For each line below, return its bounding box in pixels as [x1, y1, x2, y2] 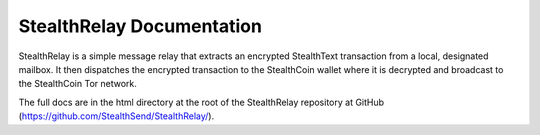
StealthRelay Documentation [18, 15, 262, 37]
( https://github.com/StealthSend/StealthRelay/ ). [18, 110, 215, 122]
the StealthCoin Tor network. [18, 78, 137, 90]
